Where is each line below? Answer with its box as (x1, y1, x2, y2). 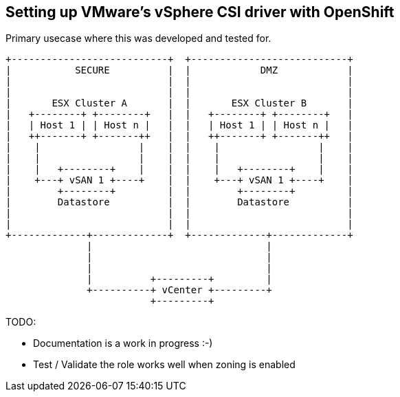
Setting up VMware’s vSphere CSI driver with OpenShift (5, 3, 395, 21)
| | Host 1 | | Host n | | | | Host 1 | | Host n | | (5, 120, 353, 131)
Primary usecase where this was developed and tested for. (5, 32, 271, 45)
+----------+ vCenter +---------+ (87, 284, 272, 296)
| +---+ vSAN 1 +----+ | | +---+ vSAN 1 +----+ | (5, 174, 353, 186)
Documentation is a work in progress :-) (33, 337, 213, 350)
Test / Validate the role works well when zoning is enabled (33, 359, 296, 371)
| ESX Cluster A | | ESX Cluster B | (5, 98, 353, 109)
